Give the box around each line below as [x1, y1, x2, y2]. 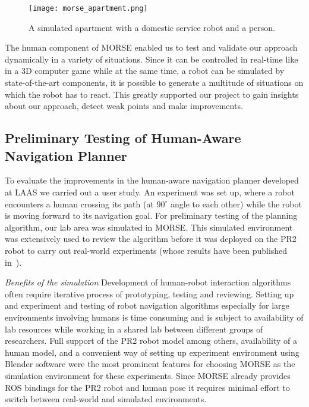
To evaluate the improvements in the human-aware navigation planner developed [5, 174, 299, 187]
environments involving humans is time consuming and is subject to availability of [5, 310, 304, 323]
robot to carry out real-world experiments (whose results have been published [5, 244, 288, 256]
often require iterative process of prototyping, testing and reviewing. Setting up [5, 287, 294, 300]
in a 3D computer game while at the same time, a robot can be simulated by [5, 64, 285, 77]
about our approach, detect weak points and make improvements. [5, 100, 243, 112]
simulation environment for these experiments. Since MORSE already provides [5, 369, 291, 381]
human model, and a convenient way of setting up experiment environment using [5, 346, 299, 358]
